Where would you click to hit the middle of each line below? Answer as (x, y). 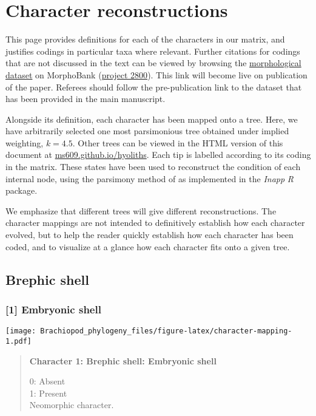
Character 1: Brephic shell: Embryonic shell (123, 360)
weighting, (25, 142)
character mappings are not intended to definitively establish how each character (155, 223)
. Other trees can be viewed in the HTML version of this (178, 142)
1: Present (48, 393)
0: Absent (47, 381)
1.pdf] (18, 341)
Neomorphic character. (72, 405)
